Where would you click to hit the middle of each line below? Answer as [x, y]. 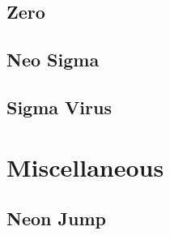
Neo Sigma [53, 60]
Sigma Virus [59, 107]
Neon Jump [56, 218]
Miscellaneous [85, 167]
